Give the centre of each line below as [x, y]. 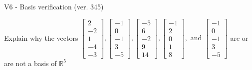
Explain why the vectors [41, 37]
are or [239, 37]
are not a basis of [30, 63]
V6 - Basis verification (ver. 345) [54, 6]
